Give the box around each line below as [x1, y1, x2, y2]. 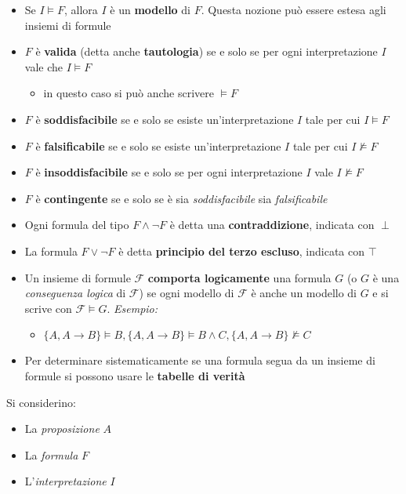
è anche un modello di [251, 285, 357, 301]
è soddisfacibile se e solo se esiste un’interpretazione [35, 111, 294, 127]
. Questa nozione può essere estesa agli [201, 2, 386, 17]
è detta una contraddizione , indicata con [169, 216, 375, 233]
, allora [63, 2, 98, 17]
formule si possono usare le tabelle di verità [24, 367, 245, 383]
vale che [24, 58, 63, 74]
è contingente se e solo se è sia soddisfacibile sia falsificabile [35, 190, 328, 206]
